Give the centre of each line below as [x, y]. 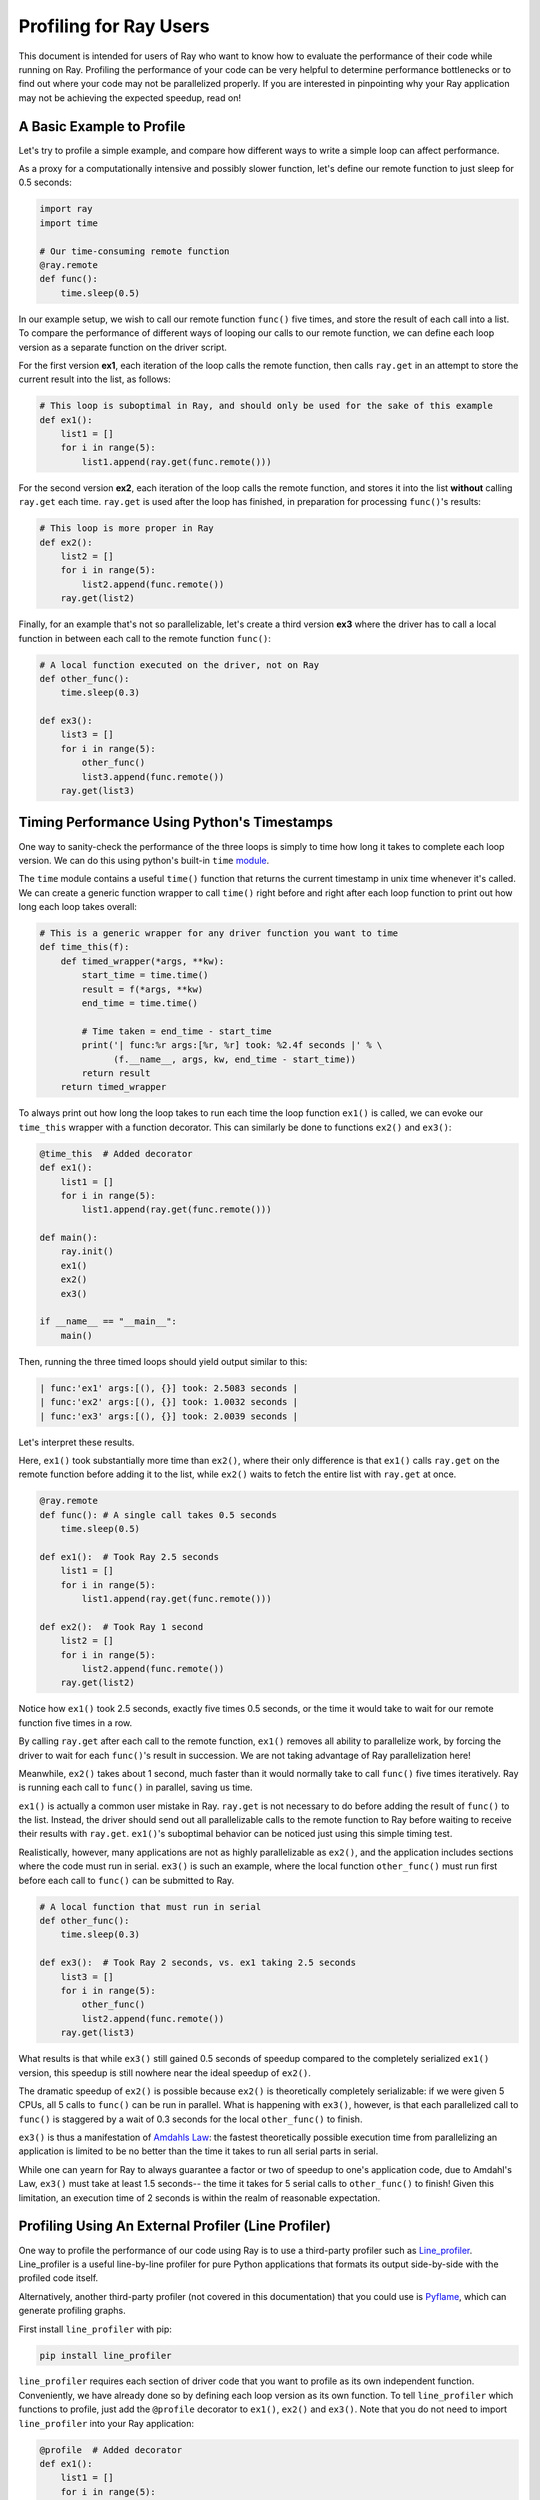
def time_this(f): [84, 947]
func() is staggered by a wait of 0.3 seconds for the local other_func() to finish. [190, 2119]
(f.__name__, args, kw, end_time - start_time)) [235, 1059]
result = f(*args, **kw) [142, 989]
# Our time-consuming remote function [134, 251]
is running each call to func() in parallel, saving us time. [136, 1787]
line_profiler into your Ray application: [106, 2423]
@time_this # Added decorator [116, 1153]
